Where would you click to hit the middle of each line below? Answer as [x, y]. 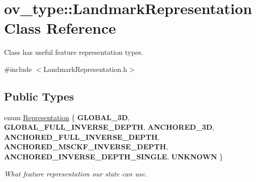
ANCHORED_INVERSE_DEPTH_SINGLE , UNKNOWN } [114, 157]
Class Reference [60, 28]
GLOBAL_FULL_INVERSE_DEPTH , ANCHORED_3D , [109, 127]
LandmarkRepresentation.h [85, 69]
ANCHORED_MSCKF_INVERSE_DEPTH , [86, 147]
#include [18, 69]
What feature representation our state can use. [76, 173]
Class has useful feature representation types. [74, 52]
